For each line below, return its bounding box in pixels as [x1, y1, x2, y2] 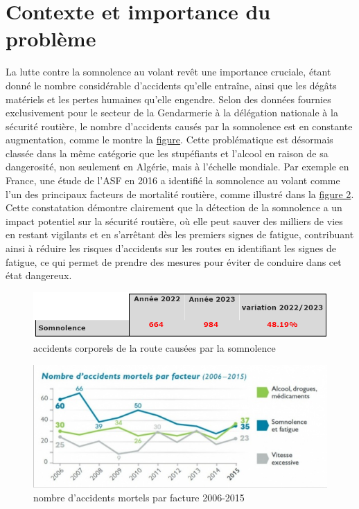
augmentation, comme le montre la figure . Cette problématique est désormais [6, 132, 333, 147]
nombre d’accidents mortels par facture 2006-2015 [33, 490, 245, 504]
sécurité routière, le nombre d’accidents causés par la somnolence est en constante [6, 118, 353, 133]
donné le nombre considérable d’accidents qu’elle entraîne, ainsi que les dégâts [6, 78, 337, 92]
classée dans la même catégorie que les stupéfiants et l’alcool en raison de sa [6, 145, 329, 160]
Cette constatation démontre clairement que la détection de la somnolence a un [6, 200, 342, 215]
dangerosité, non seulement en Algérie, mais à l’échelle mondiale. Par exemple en [6, 159, 349, 174]
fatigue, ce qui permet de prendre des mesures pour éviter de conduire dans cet [6, 254, 342, 269]
